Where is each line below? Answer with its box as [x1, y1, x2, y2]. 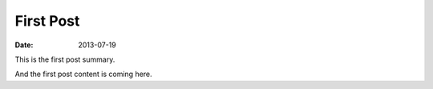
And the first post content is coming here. [14, 69, 152, 79]
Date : [14, 40, 34, 50]
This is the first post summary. [14, 55, 115, 64]
